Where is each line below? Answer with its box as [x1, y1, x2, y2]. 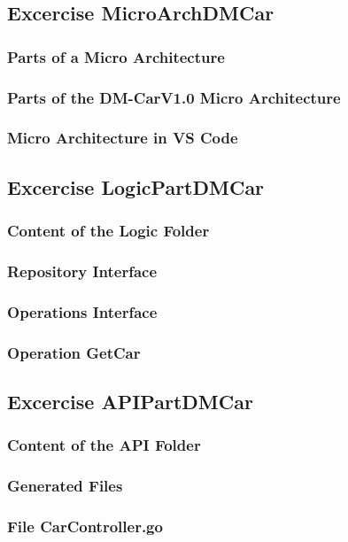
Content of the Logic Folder [7, 220, 210, 242]
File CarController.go [7, 515, 163, 537]
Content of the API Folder [7, 434, 201, 456]
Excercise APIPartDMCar [7, 387, 253, 414]
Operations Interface [7, 300, 158, 322]
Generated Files [7, 475, 123, 497]
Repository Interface [7, 259, 158, 282]
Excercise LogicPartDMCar [7, 173, 265, 200]
